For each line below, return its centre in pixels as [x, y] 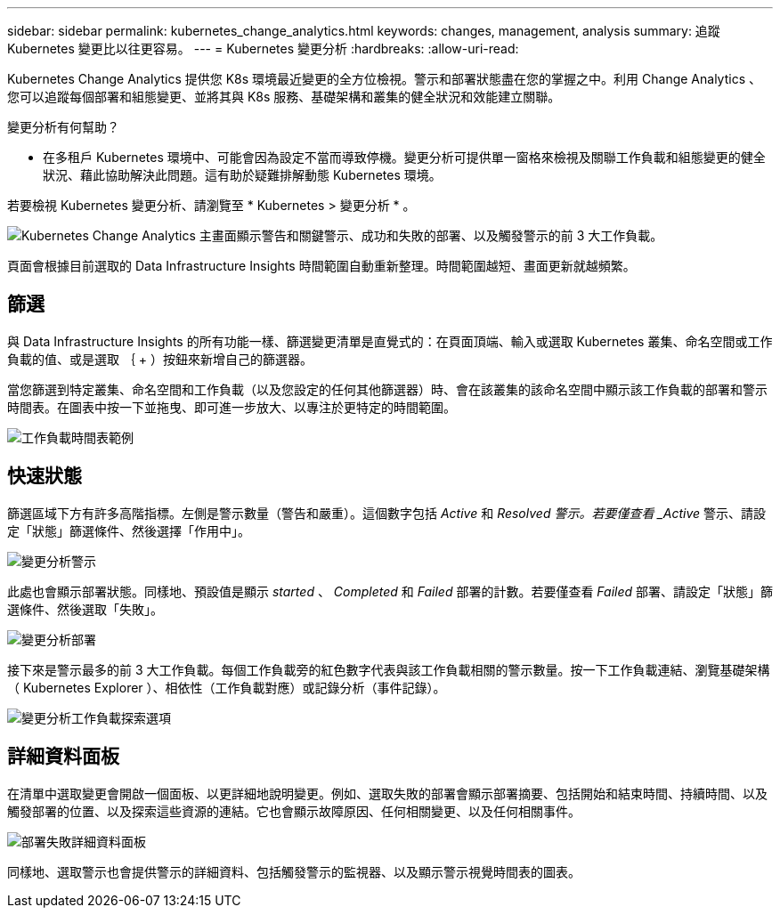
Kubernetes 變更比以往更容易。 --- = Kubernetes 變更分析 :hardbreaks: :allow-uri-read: [263, 49]
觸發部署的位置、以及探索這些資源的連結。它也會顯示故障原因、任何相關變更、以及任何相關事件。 [294, 811]
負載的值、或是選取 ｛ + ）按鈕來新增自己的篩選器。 [160, 359]
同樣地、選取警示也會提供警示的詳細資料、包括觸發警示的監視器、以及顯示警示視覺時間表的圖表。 [294, 871]
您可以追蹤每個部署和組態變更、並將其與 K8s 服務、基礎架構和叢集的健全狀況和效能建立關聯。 [284, 97]
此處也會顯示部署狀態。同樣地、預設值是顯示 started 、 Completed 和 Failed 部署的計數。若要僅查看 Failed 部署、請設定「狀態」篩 [390, 591]
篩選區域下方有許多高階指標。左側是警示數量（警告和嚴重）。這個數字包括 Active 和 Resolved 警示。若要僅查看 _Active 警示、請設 [386, 513]
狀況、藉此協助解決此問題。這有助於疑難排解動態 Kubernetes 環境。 [242, 175]
